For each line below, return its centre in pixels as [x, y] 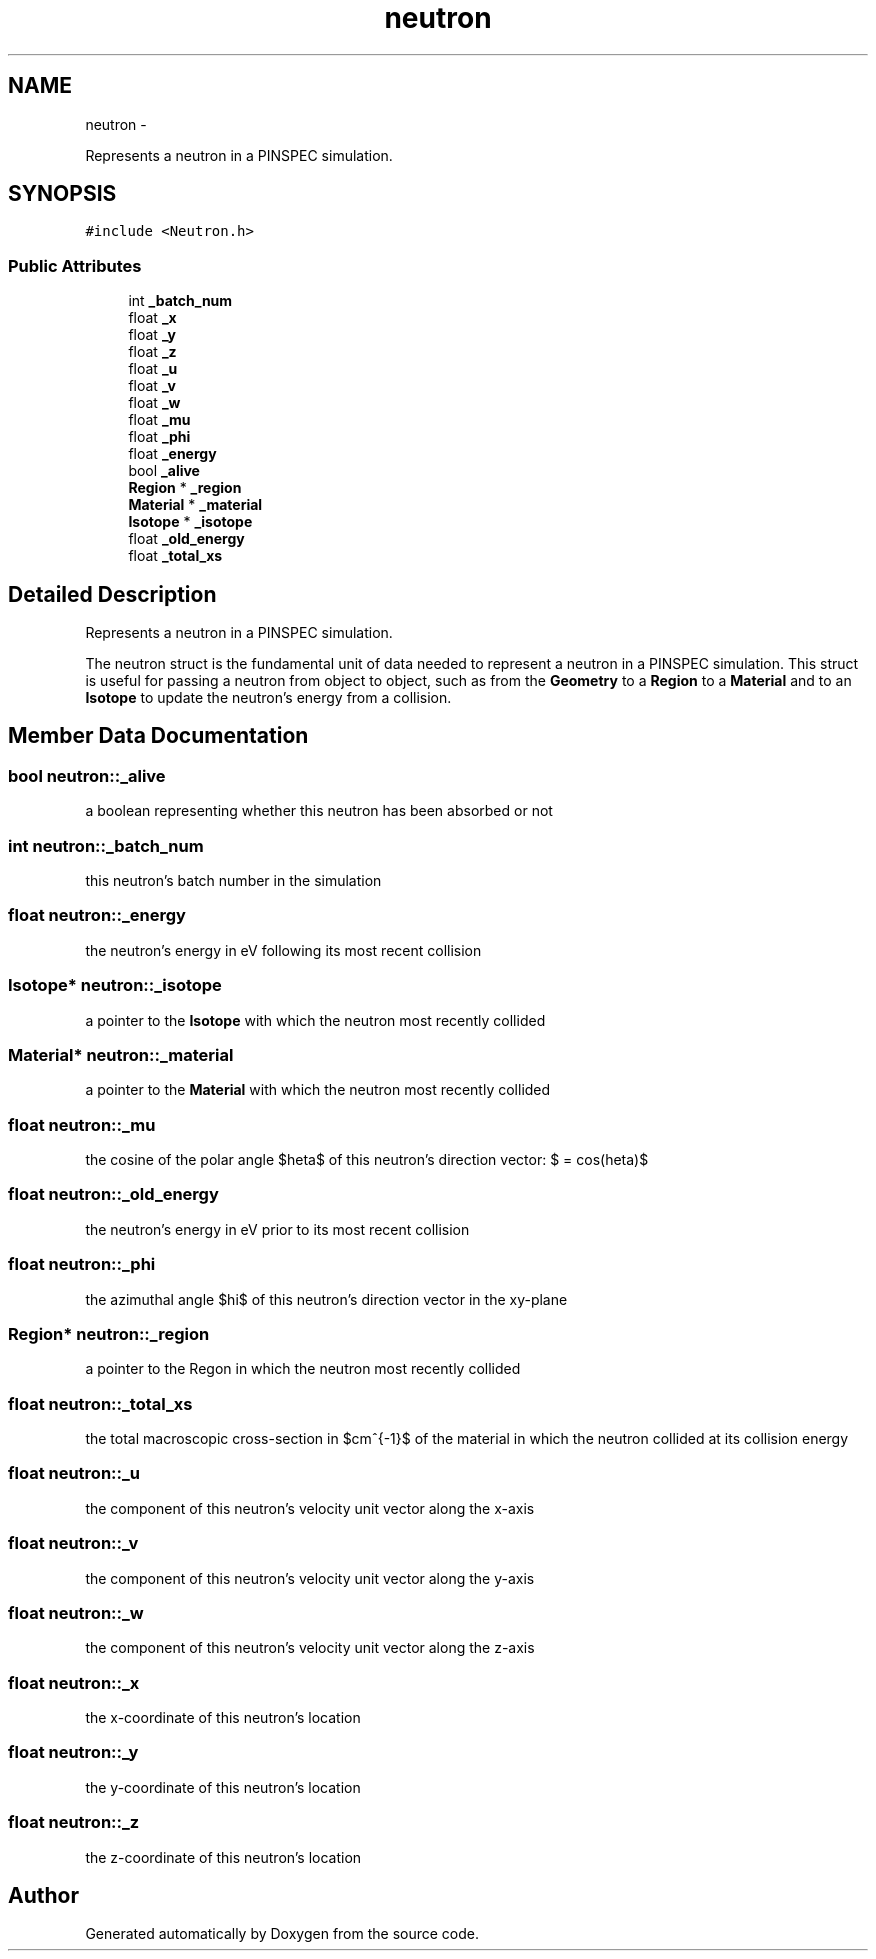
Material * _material [195, 505]
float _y [152, 335]
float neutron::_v [73, 1543]
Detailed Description [112, 594]
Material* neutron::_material [121, 1054]
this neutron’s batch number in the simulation [233, 880]
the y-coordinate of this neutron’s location [223, 1787]
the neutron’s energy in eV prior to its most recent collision [277, 1229]
